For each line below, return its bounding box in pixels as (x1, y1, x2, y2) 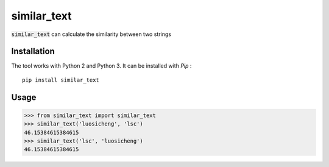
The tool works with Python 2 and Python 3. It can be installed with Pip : (11, 62, 192, 69)
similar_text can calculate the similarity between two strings (11, 30, 172, 38)
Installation (11, 46, 55, 57)
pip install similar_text (22, 76, 100, 83)
